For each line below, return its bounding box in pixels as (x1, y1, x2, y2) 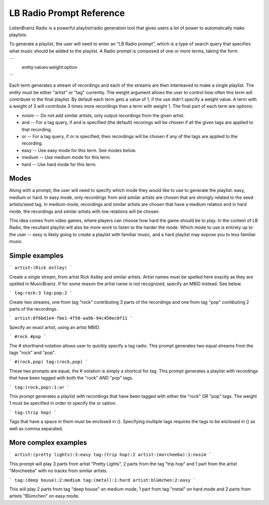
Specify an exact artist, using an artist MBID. (9, 324, 101, 330)
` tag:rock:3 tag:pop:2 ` (9, 290, 73, 296)
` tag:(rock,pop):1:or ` (9, 384, 70, 390)
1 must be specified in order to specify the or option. (9, 400, 117, 406)
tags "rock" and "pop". (9, 349, 56, 356)
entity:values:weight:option (21, 64, 77, 70)
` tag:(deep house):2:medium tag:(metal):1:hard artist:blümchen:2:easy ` (9, 477, 196, 483)
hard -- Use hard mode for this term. (21, 161, 97, 167)
